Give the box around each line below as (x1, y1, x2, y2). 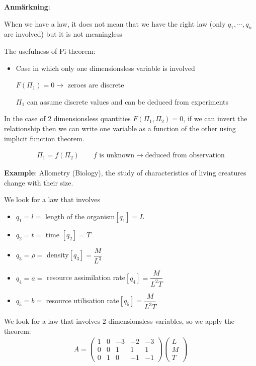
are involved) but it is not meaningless (4, 29, 122, 39)
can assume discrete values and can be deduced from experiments (27, 96, 229, 107)
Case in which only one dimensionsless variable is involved (16, 62, 195, 73)
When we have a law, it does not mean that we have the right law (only (4, 18, 226, 29)
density (46, 249, 69, 260)
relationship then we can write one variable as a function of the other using (4, 123, 236, 133)
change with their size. (4, 177, 73, 188)
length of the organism (45, 211, 115, 221)
